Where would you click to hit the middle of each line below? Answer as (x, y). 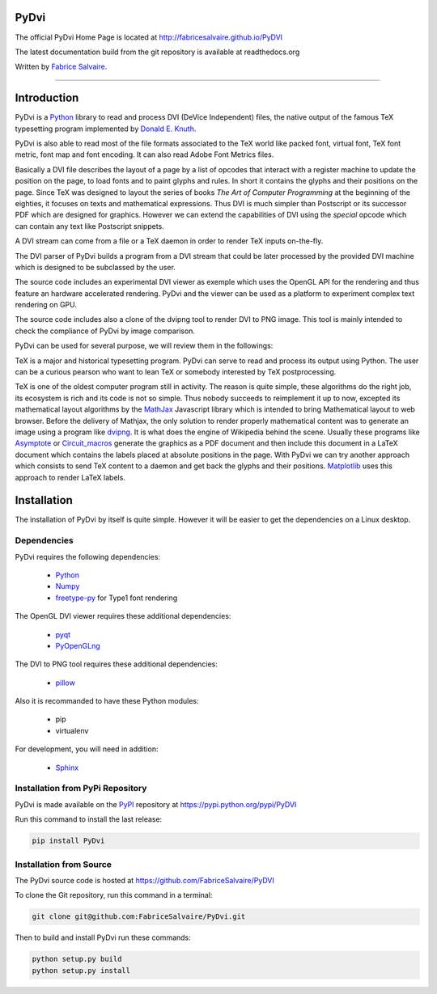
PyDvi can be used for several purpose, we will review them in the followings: (144, 346)
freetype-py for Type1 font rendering (117, 598)
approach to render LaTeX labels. (70, 477)
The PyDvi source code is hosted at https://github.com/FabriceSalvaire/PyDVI (144, 880)
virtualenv (72, 730)
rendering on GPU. (46, 305)
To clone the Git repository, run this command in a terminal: (114, 895)
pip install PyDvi (68, 841)
